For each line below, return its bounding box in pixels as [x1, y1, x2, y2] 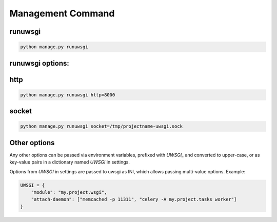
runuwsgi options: [9, 59, 69, 68]
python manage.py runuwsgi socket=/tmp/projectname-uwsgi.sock [20, 124, 183, 129]
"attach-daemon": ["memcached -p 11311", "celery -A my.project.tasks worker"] [31, 196, 237, 203]
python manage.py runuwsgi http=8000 [20, 92, 115, 97]
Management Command [9, 8, 115, 19]
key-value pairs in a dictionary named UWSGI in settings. [9, 159, 130, 165]
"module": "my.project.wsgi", [31, 190, 107, 195]
